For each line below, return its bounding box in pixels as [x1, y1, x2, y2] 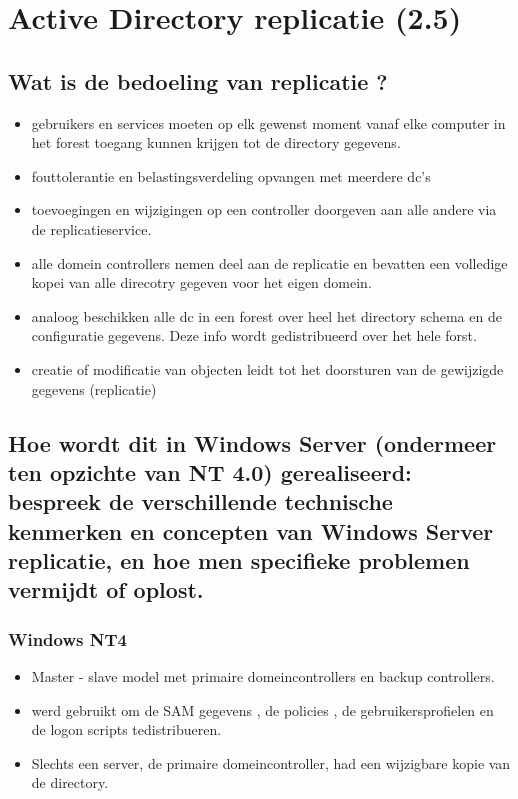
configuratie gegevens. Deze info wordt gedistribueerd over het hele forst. [31, 325, 477, 346]
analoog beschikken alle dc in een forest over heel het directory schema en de [31, 305, 502, 326]
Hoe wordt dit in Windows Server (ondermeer [8, 427, 497, 458]
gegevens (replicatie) [31, 378, 157, 399]
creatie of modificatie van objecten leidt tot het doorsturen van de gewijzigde [31, 358, 504, 379]
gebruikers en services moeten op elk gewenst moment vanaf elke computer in [31, 112, 506, 133]
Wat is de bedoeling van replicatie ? [8, 65, 388, 96]
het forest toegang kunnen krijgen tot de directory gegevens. [31, 132, 401, 153]
